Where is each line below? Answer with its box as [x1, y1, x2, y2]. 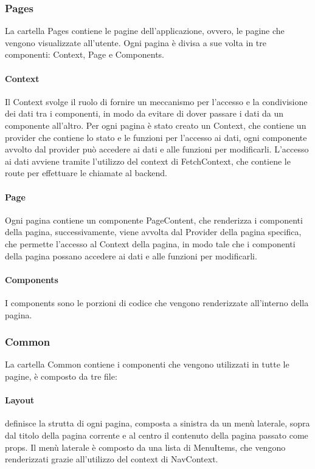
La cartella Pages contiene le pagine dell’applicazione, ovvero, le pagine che [5, 24, 285, 37]
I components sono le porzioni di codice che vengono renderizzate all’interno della [5, 296, 309, 309]
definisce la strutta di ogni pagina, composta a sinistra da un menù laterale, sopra [5, 417, 310, 430]
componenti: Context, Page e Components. [5, 48, 164, 61]
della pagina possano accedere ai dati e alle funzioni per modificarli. [5, 249, 257, 262]
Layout [5, 394, 35, 406]
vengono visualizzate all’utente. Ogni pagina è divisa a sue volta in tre [5, 36, 266, 49]
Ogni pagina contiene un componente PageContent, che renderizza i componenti [5, 213, 303, 226]
